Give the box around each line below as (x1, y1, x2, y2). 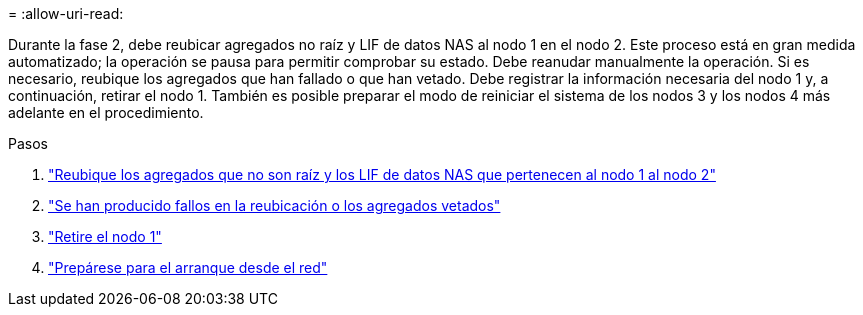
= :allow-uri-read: (8, 5, 124, 22)
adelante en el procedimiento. (8, 104, 204, 121)
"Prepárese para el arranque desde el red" (48, 259, 328, 276)
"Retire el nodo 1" (48, 228, 162, 245)
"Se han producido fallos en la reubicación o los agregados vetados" (48, 197, 501, 214)
